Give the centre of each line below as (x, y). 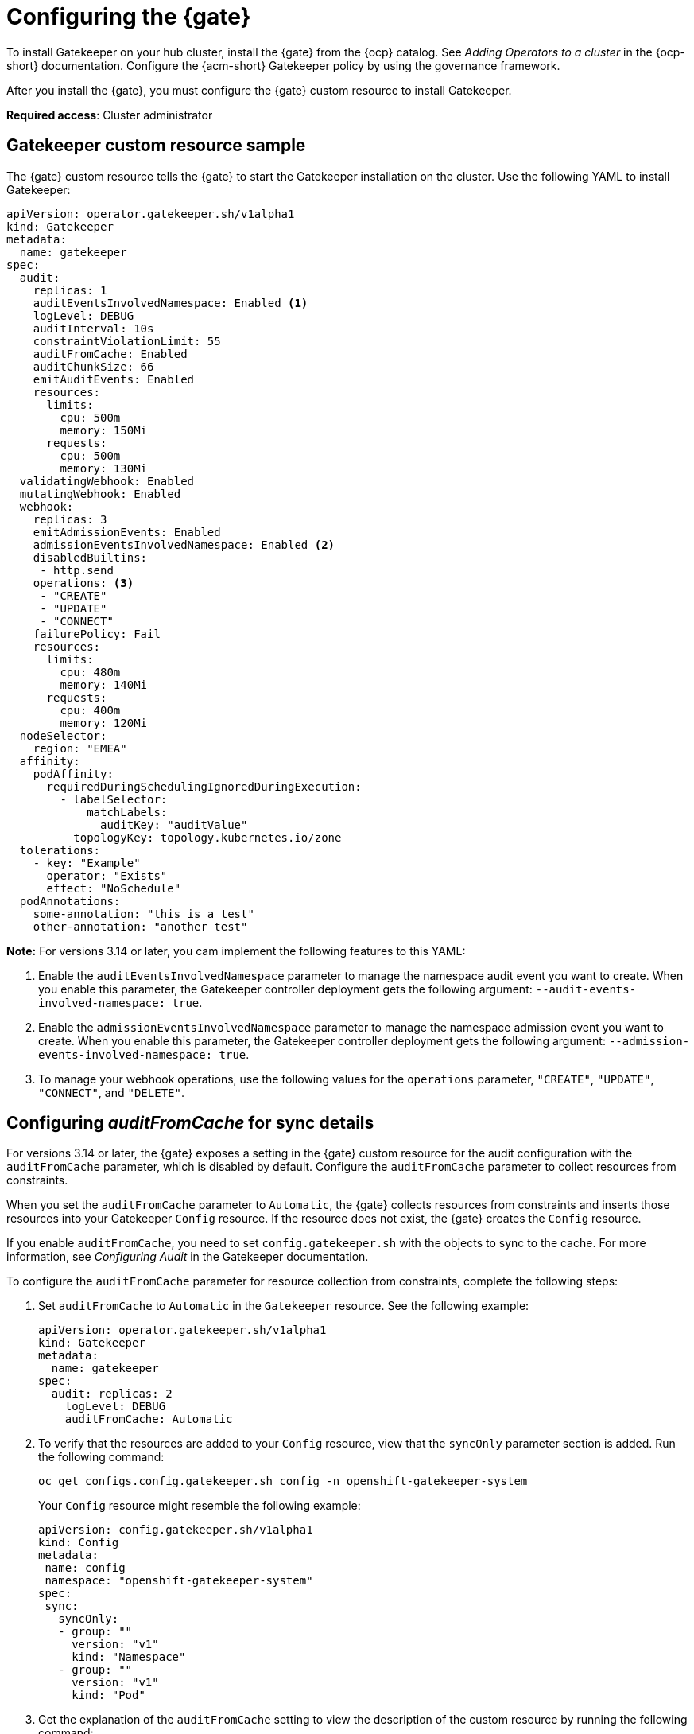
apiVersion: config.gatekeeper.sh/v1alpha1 (176, 1530)
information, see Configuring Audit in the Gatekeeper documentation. (188, 1257)
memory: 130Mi (104, 468)
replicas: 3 (70, 519)
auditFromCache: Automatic (149, 1419)
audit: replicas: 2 (112, 1394)
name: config (85, 1568)
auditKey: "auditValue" (174, 824)
